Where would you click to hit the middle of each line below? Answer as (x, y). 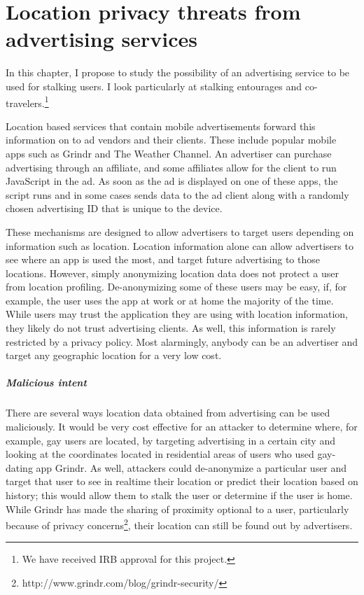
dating (19, 467)
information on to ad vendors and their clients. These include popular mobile (171, 140)
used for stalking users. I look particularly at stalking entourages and (154, 86)
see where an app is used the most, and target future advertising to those (163, 259)
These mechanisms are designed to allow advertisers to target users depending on (180, 231)
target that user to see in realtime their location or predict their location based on (182, 481)
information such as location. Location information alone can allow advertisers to (180, 245)
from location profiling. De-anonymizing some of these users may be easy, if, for (176, 287)
